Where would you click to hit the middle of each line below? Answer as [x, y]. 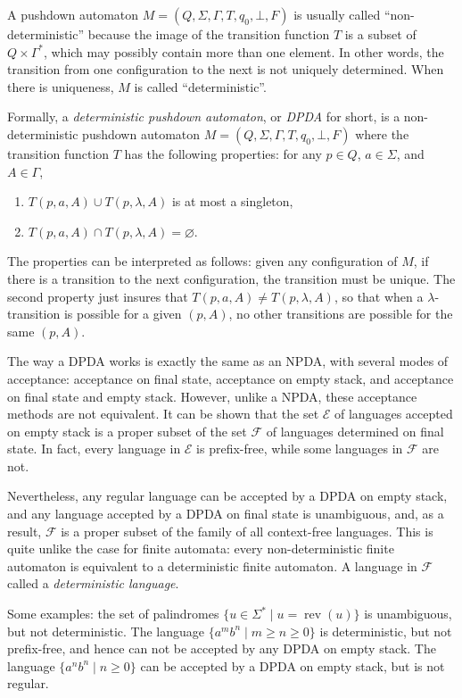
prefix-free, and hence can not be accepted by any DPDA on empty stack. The [222, 648]
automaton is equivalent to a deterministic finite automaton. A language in [212, 565]
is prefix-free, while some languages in [300, 449]
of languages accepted [394, 414]
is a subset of [380, 34]
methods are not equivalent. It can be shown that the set [163, 414]
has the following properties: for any [223, 153]
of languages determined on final [355, 431]
